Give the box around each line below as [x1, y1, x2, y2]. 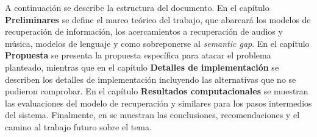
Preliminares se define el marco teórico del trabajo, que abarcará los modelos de [5, 13, 311, 26]
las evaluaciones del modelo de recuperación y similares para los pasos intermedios [5, 96, 312, 109]
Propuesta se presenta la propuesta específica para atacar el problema [5, 49, 271, 61]
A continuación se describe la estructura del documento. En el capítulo [5, 1, 269, 13]
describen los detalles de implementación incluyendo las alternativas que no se [5, 72, 296, 85]
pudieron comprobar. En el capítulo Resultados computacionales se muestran [5, 85, 308, 97]
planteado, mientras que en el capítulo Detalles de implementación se [5, 60, 279, 73]
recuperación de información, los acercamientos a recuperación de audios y [5, 25, 283, 38]
